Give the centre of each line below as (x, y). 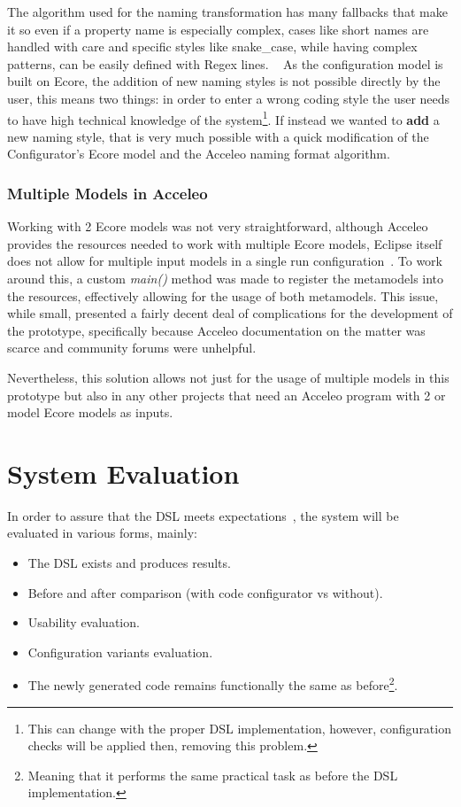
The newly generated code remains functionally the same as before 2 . (213, 684)
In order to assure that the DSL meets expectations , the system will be (203, 515)
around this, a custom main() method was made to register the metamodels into (226, 278)
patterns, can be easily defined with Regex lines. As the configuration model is (225, 63)
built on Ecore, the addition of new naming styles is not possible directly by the (224, 81)
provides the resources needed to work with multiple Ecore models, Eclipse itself (225, 243)
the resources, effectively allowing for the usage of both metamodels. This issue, (223, 295)
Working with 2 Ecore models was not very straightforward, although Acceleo (218, 226)
